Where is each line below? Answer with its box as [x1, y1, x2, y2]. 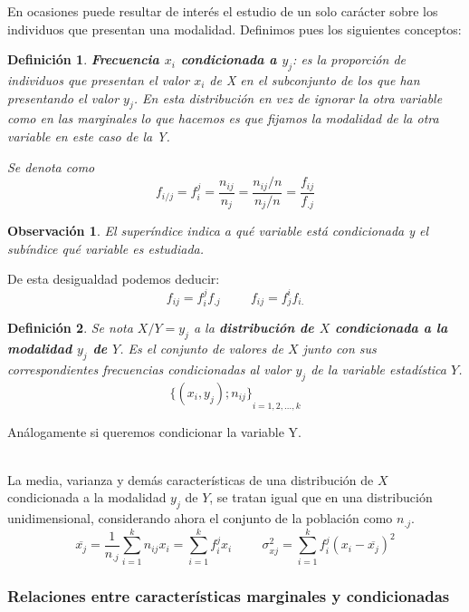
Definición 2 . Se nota [7, 318, 133, 337]
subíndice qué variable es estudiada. [7, 238, 205, 257]
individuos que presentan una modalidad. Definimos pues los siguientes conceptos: [7, 19, 462, 38]
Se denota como [7, 157, 95, 176]
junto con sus [302, 339, 377, 358]
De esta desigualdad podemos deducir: [7, 269, 220, 288]
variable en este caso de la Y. [7, 126, 170, 145]
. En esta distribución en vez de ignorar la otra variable [133, 88, 443, 107]
